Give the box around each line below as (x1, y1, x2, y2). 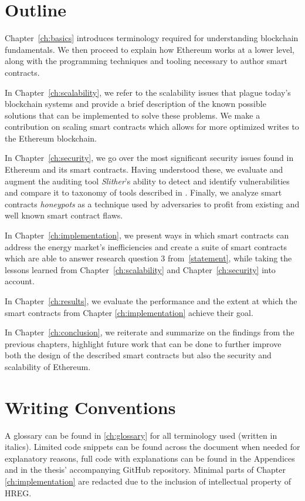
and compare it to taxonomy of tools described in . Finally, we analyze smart (5, 186, 282, 199)
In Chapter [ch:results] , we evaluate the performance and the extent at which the (5, 295, 297, 307)
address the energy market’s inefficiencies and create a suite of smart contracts (5, 240, 287, 253)
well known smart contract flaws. (5, 209, 123, 221)
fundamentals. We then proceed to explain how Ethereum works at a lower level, (5, 43, 294, 55)
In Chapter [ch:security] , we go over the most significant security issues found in (5, 152, 294, 164)
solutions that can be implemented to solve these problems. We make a (5, 109, 260, 121)
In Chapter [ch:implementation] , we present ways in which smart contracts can (5, 229, 289, 241)
